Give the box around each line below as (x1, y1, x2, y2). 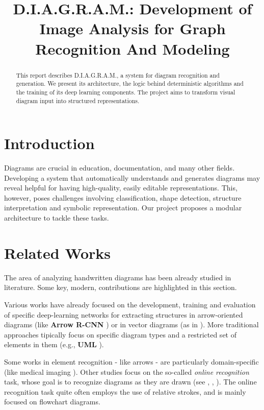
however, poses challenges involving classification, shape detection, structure (4, 192, 242, 203)
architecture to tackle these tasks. (4, 212, 109, 223)
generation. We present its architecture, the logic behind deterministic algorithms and (16, 79, 244, 88)
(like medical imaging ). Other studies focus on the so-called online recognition (4, 366, 249, 377)
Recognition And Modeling (35, 38, 230, 59)
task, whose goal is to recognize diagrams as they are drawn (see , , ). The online (4, 376, 257, 387)
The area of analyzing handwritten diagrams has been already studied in (4, 272, 231, 282)
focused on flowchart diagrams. (4, 396, 100, 407)
